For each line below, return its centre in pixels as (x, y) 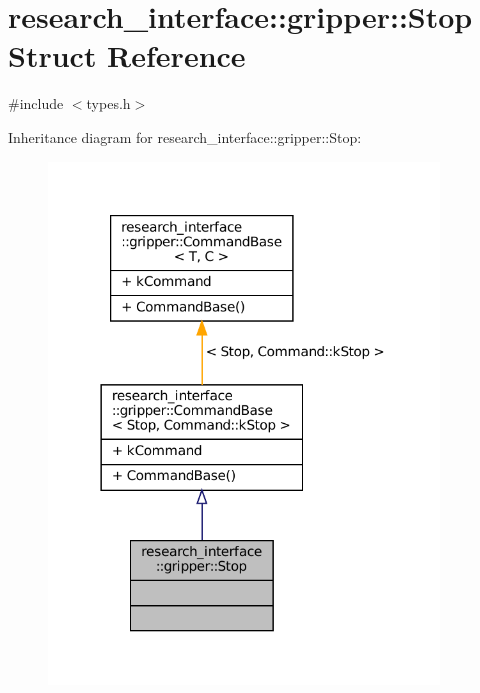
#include (36, 103)
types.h (108, 103)
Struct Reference (127, 55)
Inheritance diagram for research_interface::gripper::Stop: (185, 136)
